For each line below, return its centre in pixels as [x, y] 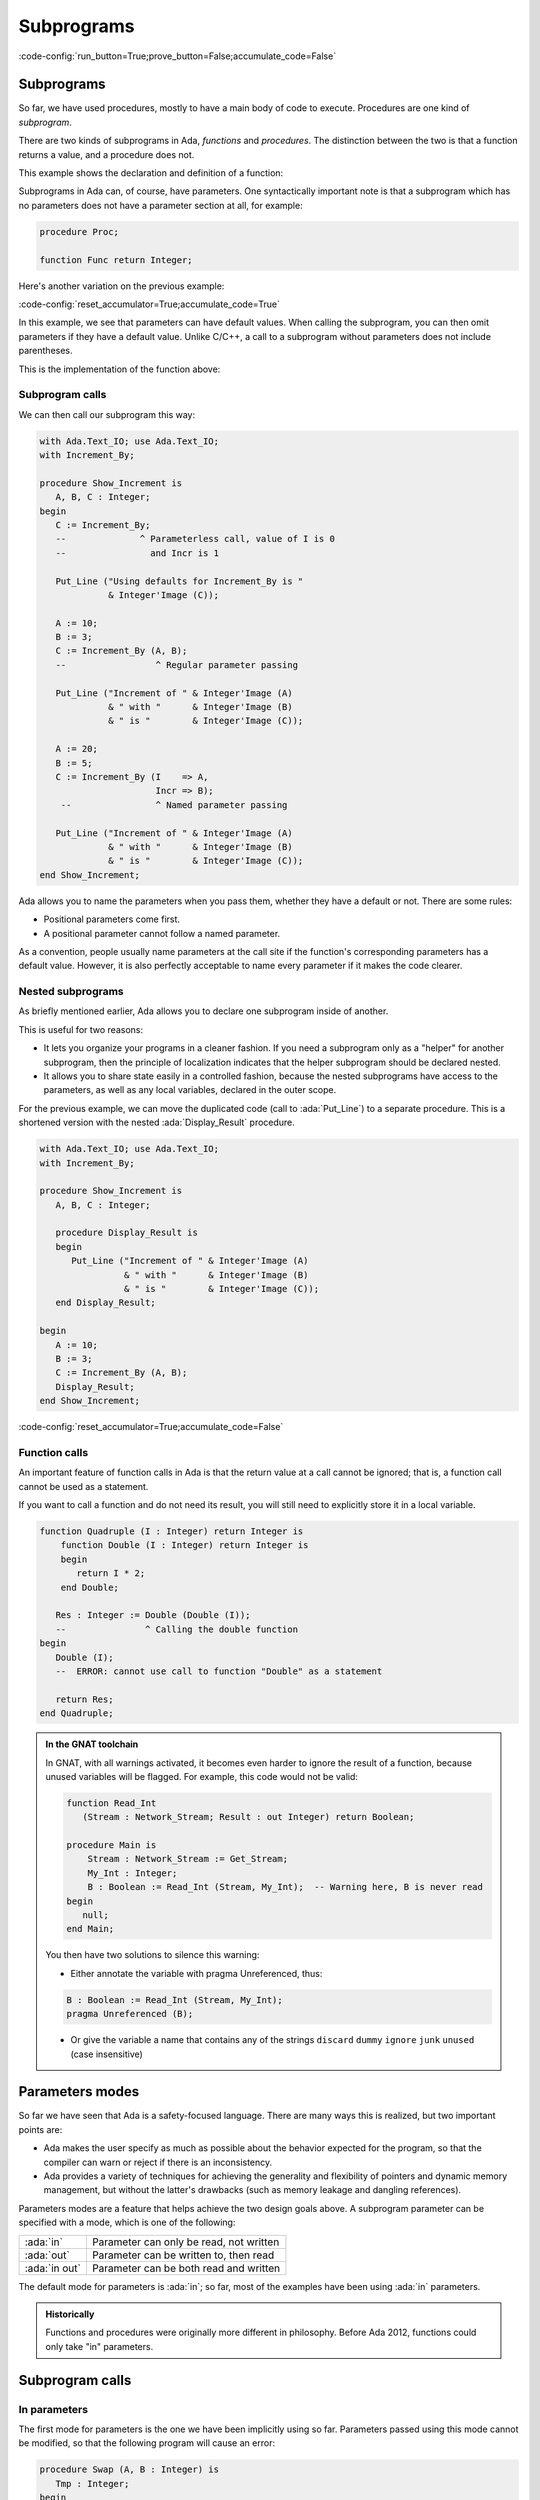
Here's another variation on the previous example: [121, 286]
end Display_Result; [106, 1303]
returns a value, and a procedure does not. [106, 154]
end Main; [90, 1929]
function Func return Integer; [116, 259]
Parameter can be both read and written [186, 2268]
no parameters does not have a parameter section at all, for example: [161, 205]
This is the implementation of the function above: [119, 369]
